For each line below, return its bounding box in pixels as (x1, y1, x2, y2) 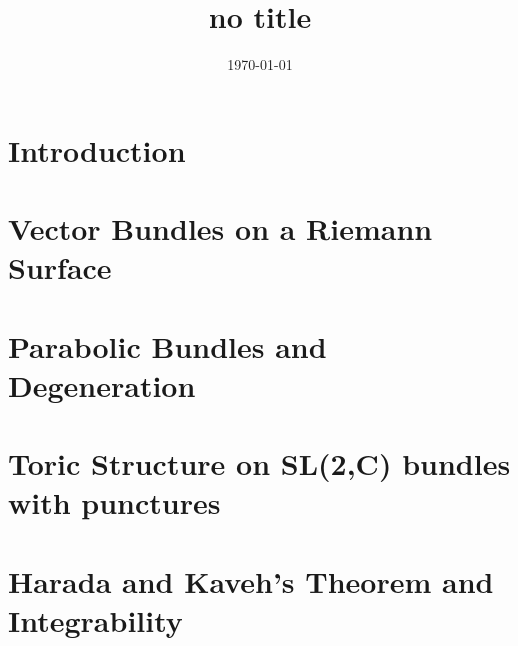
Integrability (8, 599, 183, 640)
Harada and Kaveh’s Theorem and (8, 560, 494, 601)
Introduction (8, 129, 186, 170)
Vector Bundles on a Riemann (8, 208, 433, 249)
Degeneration (8, 364, 196, 405)
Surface (8, 247, 112, 288)
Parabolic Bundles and (8, 325, 327, 366)
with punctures (8, 482, 221, 523)
